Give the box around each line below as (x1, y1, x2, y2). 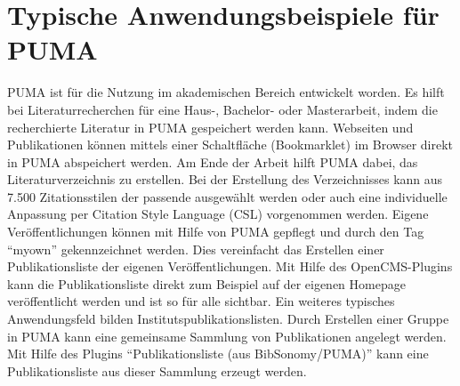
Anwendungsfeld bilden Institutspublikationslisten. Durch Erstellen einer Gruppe (7, 310, 449, 328)
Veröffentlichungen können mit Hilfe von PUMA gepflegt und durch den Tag (7, 222, 424, 241)
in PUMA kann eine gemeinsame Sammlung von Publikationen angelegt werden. (7, 326, 447, 345)
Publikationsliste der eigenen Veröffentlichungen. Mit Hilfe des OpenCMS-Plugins (7, 257, 453, 276)
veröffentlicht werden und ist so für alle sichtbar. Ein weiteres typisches (7, 292, 395, 310)
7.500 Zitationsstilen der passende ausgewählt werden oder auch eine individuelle (7, 187, 448, 205)
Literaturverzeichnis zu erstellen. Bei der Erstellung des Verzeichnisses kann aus (7, 170, 443, 189)
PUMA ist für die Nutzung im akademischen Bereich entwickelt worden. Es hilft (7, 83, 445, 101)
